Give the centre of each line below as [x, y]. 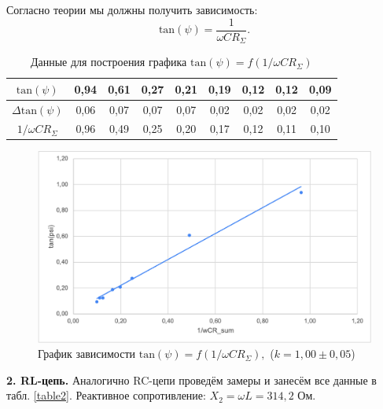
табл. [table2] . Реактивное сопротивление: [106, 395]
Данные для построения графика [109, 62]
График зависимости [87, 354]
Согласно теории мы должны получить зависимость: [132, 9]
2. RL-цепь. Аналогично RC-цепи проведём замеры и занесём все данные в [191, 380]
